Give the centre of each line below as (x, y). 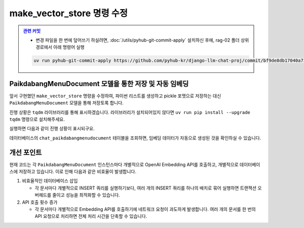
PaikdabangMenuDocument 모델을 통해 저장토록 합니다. (66, 103)
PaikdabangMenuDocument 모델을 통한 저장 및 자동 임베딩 (99, 84)
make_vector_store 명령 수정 (69, 13)
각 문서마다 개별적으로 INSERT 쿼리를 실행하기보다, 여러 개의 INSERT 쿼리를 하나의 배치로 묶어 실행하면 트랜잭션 (146, 188)
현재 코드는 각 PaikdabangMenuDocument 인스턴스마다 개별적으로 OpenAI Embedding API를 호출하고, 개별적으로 (124, 164)
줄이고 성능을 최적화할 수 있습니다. (86, 195)
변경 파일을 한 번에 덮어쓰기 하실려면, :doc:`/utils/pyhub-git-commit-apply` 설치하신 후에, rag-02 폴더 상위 (142, 40)
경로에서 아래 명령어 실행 (60, 47)
